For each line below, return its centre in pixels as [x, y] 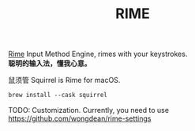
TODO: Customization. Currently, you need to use [89, 110]
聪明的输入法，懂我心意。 [50, 63]
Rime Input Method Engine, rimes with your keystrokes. [98, 54]
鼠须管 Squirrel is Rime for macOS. [64, 80]
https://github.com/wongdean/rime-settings [80, 118]
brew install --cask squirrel [58, 95]
